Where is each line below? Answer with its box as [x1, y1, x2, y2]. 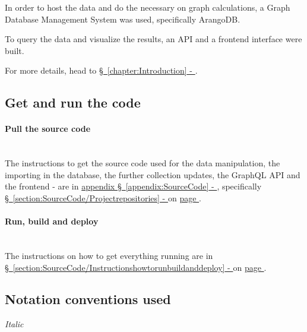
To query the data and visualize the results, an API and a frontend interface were [5, 33, 302, 45]
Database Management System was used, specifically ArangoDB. [5, 12, 240, 25]
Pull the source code [5, 122, 91, 135]
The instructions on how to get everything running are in [5, 249, 213, 261]
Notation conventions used [5, 290, 171, 308]
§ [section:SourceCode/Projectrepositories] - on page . [5, 191, 201, 204]
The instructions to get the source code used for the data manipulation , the [5, 157, 280, 169]
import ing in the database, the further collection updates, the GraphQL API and [5, 168, 300, 181]
